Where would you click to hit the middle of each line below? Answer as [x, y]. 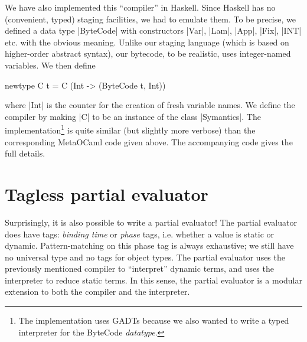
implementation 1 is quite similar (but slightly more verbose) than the [130, 129]
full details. [25, 153]
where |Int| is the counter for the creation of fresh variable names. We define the [150, 105]
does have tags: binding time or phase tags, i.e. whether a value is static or [140, 234]
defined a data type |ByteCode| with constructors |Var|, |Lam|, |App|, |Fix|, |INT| [153, 30]
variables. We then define [50, 65]
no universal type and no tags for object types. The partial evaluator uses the [145, 257]
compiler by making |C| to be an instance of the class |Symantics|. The [133, 116]
